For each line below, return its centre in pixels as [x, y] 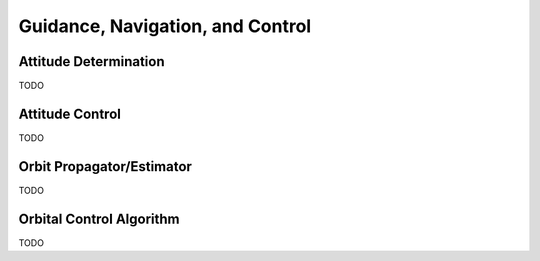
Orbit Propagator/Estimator [105, 166]
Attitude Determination [91, 61]
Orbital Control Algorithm [99, 218]
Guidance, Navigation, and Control [165, 26]
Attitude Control [70, 113]
